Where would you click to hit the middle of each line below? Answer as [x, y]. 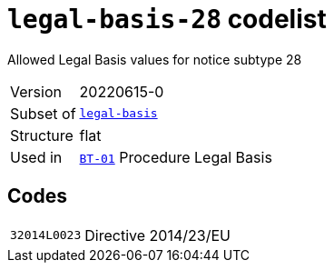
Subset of [43, 113]
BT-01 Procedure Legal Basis [176, 157]
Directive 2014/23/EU [157, 235]
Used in [36, 157]
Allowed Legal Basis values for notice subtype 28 [155, 59]
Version [36, 91]
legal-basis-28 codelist [167, 19]
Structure [42, 135]
